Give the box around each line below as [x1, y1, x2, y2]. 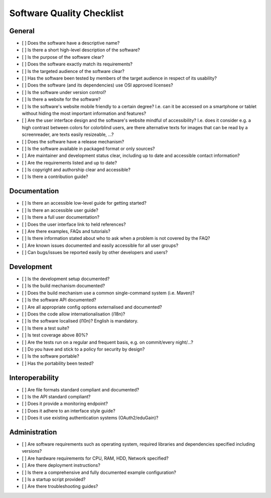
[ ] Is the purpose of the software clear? [22, 54, 104, 60]
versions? [22, 448, 42, 454]
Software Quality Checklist [9, 8, 124, 19]
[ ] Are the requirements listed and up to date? [22, 159, 117, 165]
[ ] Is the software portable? [22, 353, 80, 359]
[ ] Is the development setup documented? [22, 276, 110, 282]
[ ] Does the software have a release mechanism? [22, 138, 124, 144]
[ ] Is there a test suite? [22, 325, 70, 331]
